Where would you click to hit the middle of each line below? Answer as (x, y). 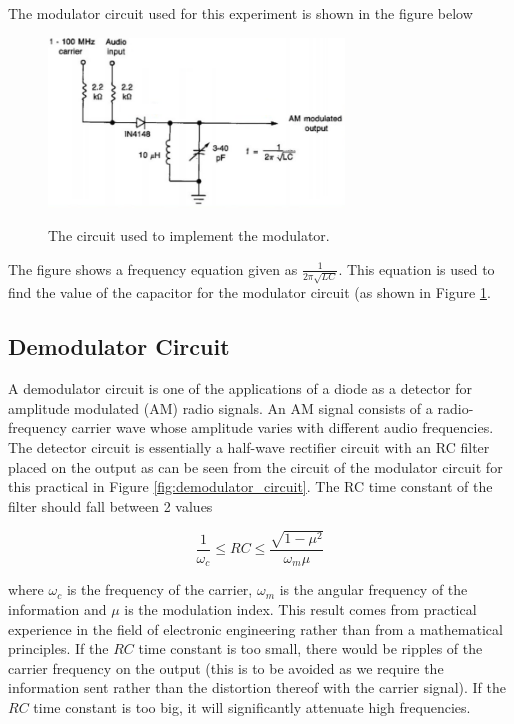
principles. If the (58, 648)
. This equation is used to (416, 268)
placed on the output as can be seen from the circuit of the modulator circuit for (255, 466)
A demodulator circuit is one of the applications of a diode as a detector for (240, 388)
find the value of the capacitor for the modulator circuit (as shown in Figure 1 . (249, 292)
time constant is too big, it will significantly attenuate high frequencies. (252, 706)
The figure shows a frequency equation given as (153, 268)
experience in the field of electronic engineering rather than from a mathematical (255, 628)
